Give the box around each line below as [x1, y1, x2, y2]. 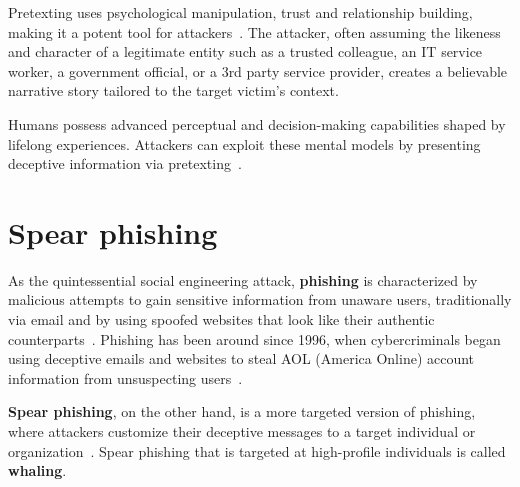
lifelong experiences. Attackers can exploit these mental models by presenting [8, 133, 481, 154]
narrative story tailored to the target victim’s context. [8, 80, 339, 101]
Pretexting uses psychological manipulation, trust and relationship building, [8, 2, 473, 22]
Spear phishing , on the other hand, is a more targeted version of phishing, [8, 401, 476, 422]
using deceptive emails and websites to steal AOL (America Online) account [8, 348, 475, 369]
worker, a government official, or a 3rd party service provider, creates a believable [8, 60, 508, 81]
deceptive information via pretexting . [8, 153, 242, 174]
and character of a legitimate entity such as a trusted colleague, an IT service [8, 41, 483, 62]
